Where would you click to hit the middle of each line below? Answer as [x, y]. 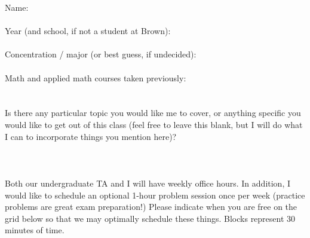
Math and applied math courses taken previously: [96, 77]
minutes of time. [35, 230]
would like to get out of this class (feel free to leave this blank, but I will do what [154, 124]
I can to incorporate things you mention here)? [91, 136]
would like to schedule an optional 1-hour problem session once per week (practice [155, 195]
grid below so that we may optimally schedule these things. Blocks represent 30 [150, 218]
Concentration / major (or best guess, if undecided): [101, 54]
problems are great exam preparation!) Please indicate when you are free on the [151, 207]
